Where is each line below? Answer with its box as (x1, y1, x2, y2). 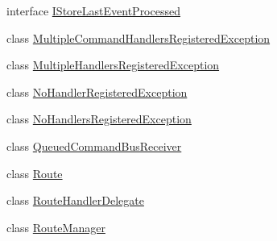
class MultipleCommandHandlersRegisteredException (6, 29, 271, 46)
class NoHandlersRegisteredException (6, 110, 192, 127)
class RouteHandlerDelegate (6, 192, 144, 209)
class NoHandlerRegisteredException (6, 83, 188, 100)
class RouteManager (6, 218, 105, 235)
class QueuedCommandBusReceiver (6, 137, 182, 154)
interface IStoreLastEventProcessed (6, 2, 180, 19)
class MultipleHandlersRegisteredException (6, 56, 220, 73)
